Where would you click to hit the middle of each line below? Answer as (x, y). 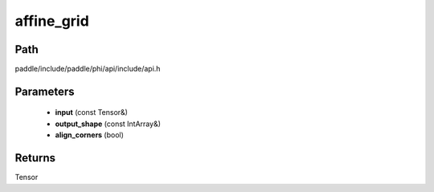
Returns (35, 158)
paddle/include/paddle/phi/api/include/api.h (88, 69)
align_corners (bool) (90, 135)
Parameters (45, 91)
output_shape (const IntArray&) (108, 124)
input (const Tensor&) (92, 112)
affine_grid (52, 21)
